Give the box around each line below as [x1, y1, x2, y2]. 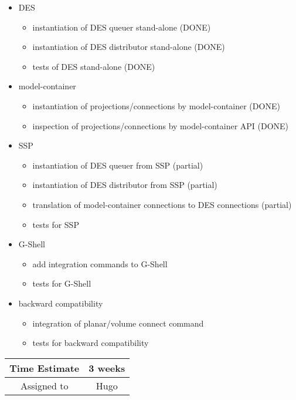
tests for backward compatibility [32, 337, 149, 349]
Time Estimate [9, 361, 80, 375]
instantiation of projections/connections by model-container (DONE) [32, 99, 280, 112]
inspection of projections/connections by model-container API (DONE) [32, 119, 289, 132]
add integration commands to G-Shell [32, 257, 168, 270]
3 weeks [89, 361, 125, 375]
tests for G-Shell [32, 277, 91, 290]
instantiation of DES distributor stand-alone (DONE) [32, 41, 225, 53]
